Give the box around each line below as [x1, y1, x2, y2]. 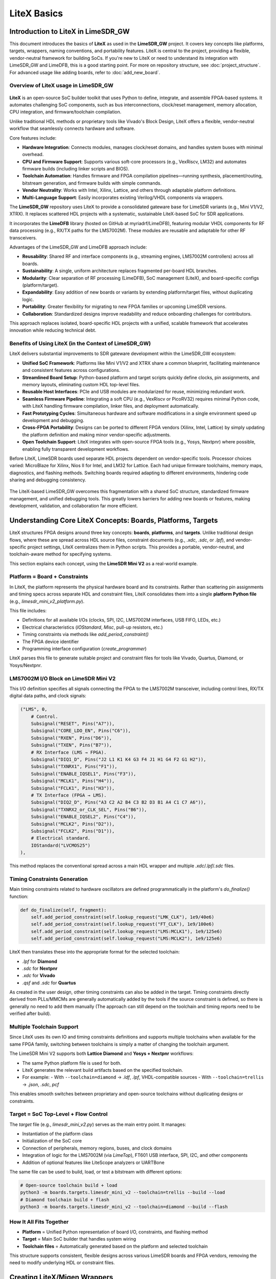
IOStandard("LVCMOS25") [31, 842, 90, 848]
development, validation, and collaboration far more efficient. [9, 503, 138, 509]
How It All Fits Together [9, 1218, 69, 1225]
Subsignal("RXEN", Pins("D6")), [31, 735, 112, 741]
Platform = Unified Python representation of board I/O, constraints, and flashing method [22, 1228, 208, 1235]
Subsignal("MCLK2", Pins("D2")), [31, 821, 115, 827]
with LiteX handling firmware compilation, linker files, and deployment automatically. [22, 403, 199, 409]
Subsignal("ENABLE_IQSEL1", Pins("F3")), [31, 770, 136, 777]
